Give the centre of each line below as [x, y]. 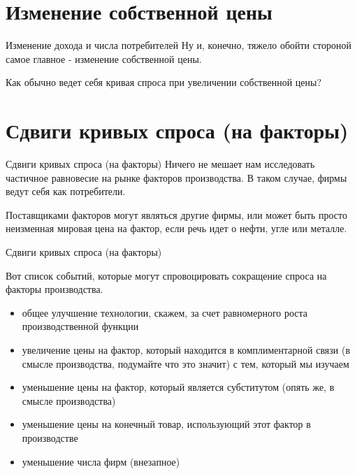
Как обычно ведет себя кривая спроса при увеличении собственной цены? [164, 82]
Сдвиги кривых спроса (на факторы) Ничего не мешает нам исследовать [160, 164]
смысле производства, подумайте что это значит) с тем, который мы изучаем [185, 363]
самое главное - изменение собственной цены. [104, 58]
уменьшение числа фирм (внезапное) [101, 461]
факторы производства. [54, 289]
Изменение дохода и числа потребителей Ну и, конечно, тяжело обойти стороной [178, 45]
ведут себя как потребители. [66, 191]
